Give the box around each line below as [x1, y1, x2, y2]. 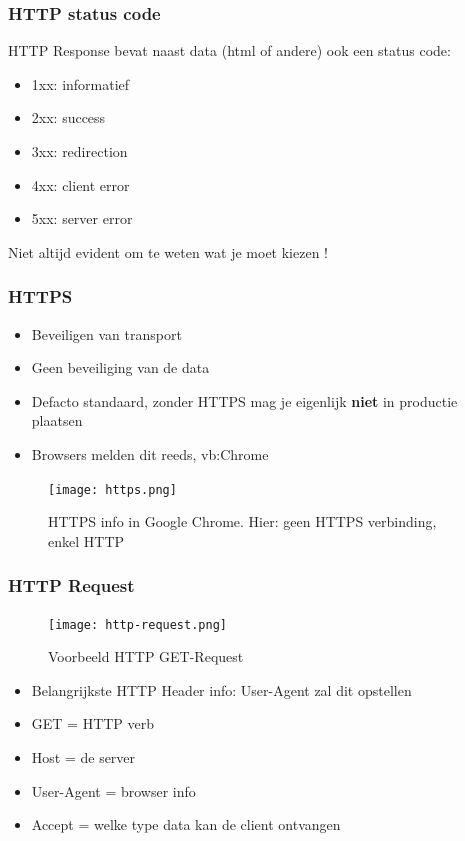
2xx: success [31, 107, 106, 128]
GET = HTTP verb [31, 713, 155, 734]
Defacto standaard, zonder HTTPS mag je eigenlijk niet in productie [31, 390, 458, 411]
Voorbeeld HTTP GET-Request [48, 646, 244, 667]
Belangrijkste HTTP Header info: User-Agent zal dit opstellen [31, 679, 412, 700]
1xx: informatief [31, 73, 130, 94]
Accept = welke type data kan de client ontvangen [31, 814, 341, 835]
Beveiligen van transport [31, 323, 182, 344]
